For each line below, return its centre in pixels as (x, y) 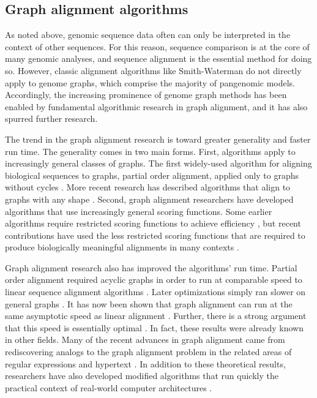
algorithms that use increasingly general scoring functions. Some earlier (139, 211)
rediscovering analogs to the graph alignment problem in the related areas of (148, 352)
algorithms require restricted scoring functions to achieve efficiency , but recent (153, 223)
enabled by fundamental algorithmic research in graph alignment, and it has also (156, 106)
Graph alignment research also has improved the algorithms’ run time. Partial (151, 267)
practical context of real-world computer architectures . (109, 387)
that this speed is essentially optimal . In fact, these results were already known (154, 327)
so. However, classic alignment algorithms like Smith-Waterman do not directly (153, 70)
